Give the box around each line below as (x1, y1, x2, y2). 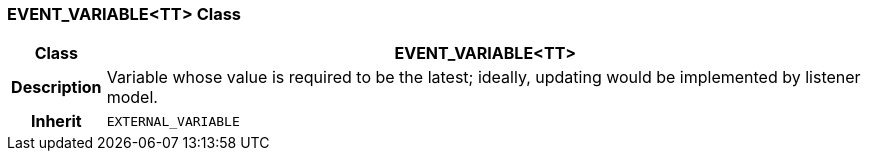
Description (11, 77, 102, 98)
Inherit (30, 111, 82, 132)
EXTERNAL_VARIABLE (106, 113, 240, 129)
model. (106, 87, 158, 108)
